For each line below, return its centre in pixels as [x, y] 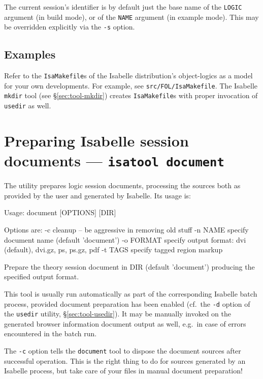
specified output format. [42, 276]
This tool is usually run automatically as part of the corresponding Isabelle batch [131, 293]
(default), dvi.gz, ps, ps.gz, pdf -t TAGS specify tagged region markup [113, 250]
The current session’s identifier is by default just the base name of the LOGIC [123, 7]
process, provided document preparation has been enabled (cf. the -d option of [127, 303]
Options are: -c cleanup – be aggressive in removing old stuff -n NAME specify [126, 230]
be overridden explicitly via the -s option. [70, 27]
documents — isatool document [114, 161]
